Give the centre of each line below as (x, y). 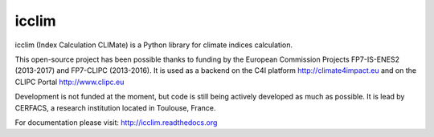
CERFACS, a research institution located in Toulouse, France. (115, 107)
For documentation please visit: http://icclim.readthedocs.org (116, 122)
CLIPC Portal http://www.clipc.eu (70, 82)
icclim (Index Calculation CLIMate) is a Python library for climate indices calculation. (154, 45)
